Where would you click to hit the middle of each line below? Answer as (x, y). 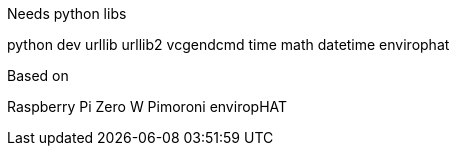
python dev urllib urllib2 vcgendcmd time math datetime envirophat (228, 44)
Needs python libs (67, 13)
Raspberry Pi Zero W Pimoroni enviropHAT (147, 106)
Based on (38, 75)
